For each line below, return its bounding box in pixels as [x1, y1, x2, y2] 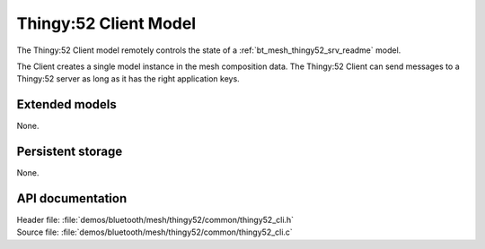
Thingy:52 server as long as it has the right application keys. [16, 73, 240, 84]
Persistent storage [16, 144, 123, 159]
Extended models [16, 97, 117, 112]
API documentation [16, 191, 128, 206]
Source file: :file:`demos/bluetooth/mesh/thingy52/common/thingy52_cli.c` [16, 227, 294, 237]
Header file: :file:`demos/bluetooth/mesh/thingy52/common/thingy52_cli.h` [16, 215, 295, 226]
